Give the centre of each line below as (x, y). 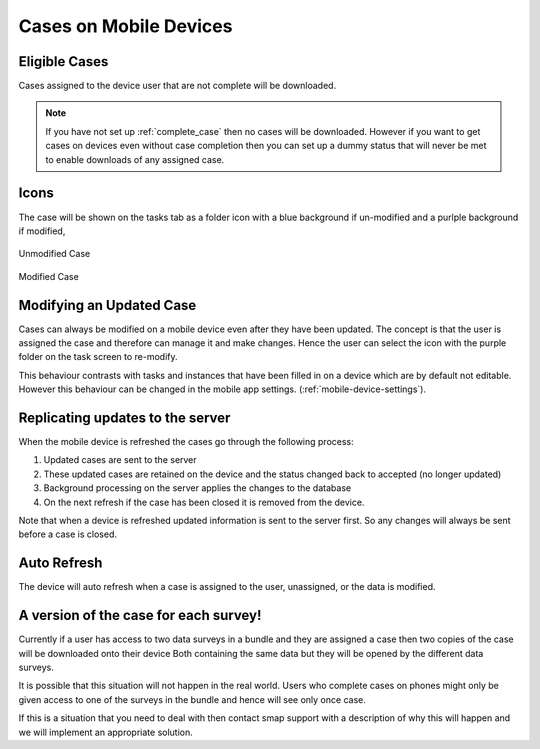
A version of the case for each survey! (140, 615)
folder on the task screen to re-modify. (98, 357)
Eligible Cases (63, 61)
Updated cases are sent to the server (120, 460)
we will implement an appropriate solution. (106, 732)
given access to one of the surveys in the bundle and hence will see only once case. (192, 699)
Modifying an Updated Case (107, 305)
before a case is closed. (67, 534)
